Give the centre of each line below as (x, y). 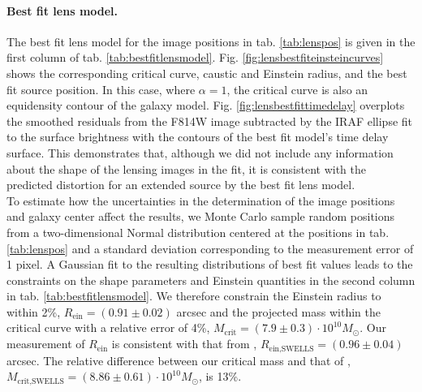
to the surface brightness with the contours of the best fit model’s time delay (198, 137)
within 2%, (34, 311)
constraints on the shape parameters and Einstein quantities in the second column (211, 280)
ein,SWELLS (291, 349)
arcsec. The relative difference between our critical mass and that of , (179, 360)
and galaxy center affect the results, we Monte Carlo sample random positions (201, 216)
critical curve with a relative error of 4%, (108, 327)
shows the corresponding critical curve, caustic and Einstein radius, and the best (207, 73)
